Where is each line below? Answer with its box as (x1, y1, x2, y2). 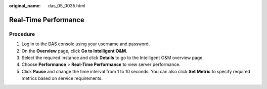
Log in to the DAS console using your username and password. (21, 41, 150, 47)
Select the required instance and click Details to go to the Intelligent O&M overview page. (21, 55, 204, 60)
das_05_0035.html (48, 3, 86, 8)
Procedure (9, 30, 35, 37)
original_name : (9, 3, 41, 8)
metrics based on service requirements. (21, 75, 103, 81)
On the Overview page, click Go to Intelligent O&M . (21, 48, 128, 54)
